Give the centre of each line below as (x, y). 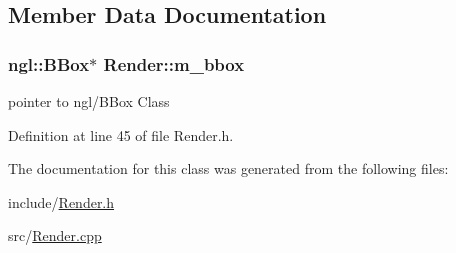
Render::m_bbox (174, 63)
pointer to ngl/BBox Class (89, 101)
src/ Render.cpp (55, 235)
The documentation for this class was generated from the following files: (228, 168)
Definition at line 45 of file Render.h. (121, 134)
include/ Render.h (61, 201)
